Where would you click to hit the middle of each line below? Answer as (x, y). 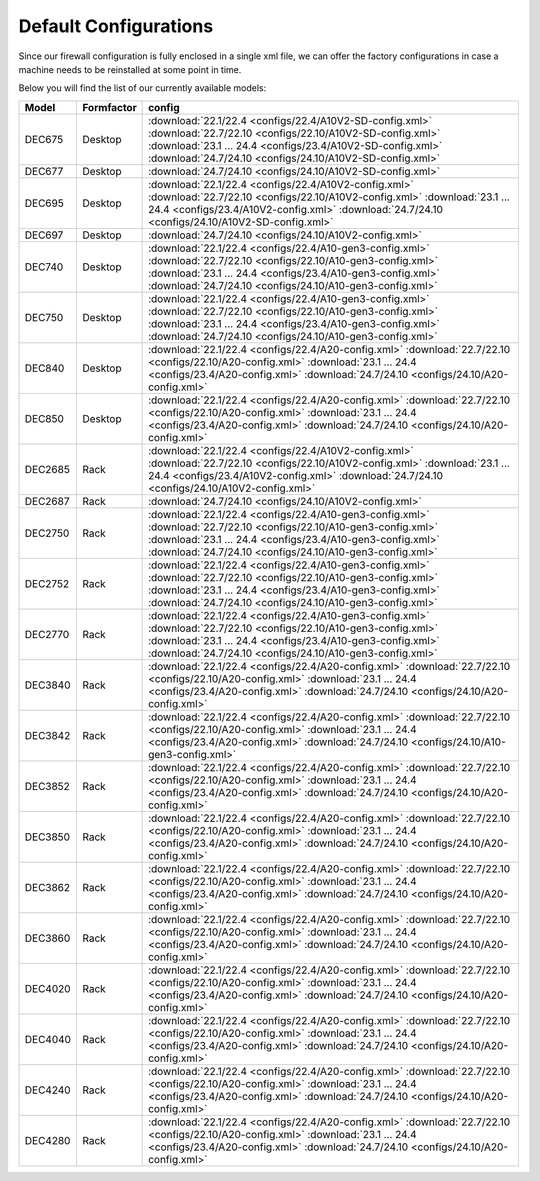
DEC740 (44, 267)
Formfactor (109, 107)
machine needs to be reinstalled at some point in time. (130, 69)
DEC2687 (47, 501)
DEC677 (44, 171)
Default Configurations (116, 26)
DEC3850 (47, 837)
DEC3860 (47, 938)
